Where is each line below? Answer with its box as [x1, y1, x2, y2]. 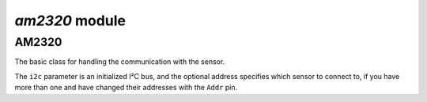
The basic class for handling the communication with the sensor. [14, 57, 225, 66]
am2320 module [14, 12, 127, 29]
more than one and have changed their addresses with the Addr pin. [14, 83, 238, 93]
